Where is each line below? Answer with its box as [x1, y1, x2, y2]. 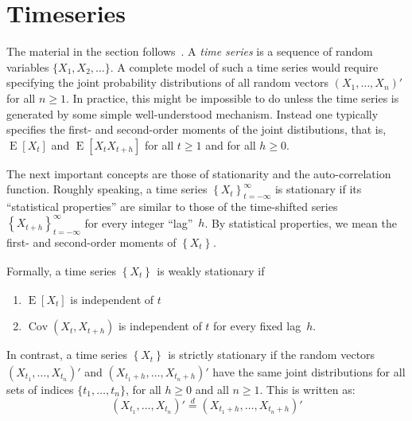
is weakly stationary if [157, 262, 265, 279]
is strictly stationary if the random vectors [168, 346, 375, 363]
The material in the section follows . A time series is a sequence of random [6, 43, 373, 60]
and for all [205, 136, 256, 153]
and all [195, 380, 229, 397]
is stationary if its [274, 181, 362, 197]
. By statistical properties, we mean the [204, 214, 397, 231]
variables [6, 58, 49, 75]
